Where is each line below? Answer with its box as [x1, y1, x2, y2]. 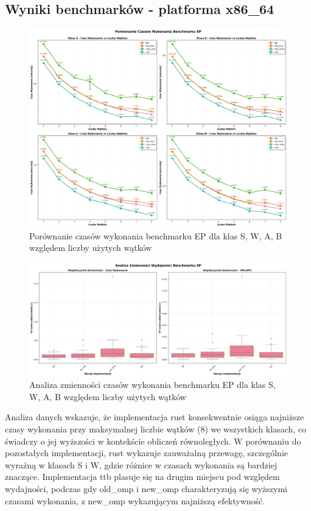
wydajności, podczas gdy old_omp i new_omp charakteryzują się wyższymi [5, 482, 287, 495]
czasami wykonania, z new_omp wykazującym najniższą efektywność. [5, 494, 265, 507]
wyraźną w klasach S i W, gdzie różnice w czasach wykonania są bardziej [5, 458, 278, 471]
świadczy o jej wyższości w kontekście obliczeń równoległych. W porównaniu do [5, 434, 301, 447]
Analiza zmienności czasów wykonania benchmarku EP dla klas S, [29, 378, 276, 391]
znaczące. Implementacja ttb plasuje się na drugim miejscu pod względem [5, 470, 280, 483]
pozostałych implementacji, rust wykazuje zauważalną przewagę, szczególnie [5, 446, 288, 459]
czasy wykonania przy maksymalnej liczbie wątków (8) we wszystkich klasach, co [5, 422, 307, 435]
